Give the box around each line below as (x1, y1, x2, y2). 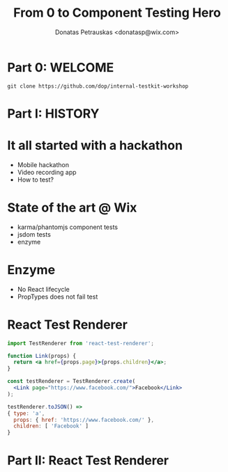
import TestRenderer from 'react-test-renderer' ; (7, 340, 155, 347)
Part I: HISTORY (7, 106, 100, 121)
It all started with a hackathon (7, 138, 183, 154)
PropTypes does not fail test (17, 292, 98, 301)
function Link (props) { (7, 352, 77, 359)
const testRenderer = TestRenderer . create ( (7, 378, 136, 385)
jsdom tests (17, 230, 51, 238)
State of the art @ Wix (7, 200, 137, 215)
